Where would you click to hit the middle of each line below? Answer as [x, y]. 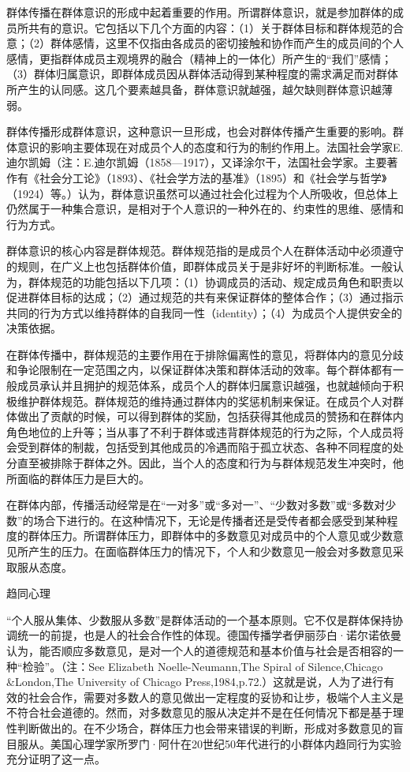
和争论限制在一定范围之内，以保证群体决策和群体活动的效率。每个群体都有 [199, 370]
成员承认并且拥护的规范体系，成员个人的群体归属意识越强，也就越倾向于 [205, 386]
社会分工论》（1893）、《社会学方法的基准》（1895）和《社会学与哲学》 [213, 177]
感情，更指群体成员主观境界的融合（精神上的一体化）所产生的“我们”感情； [199, 58]
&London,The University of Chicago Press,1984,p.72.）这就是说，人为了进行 [195, 682]
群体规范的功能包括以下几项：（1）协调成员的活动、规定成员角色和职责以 [216, 281]
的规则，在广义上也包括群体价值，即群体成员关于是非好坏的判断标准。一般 [199, 266]
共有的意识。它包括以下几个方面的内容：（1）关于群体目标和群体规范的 [210, 27]
